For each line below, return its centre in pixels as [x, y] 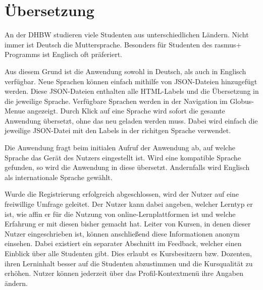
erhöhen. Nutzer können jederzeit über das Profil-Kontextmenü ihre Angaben [124, 273]
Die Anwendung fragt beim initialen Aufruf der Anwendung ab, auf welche [120, 148]
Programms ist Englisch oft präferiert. [64, 54]
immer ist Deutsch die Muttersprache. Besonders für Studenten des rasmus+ [123, 44]
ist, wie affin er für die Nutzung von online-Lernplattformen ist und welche [120, 214]
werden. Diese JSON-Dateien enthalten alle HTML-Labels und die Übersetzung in [132, 91]
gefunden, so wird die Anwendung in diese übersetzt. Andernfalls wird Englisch [127, 167]
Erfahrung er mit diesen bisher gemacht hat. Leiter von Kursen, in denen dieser [128, 224]
